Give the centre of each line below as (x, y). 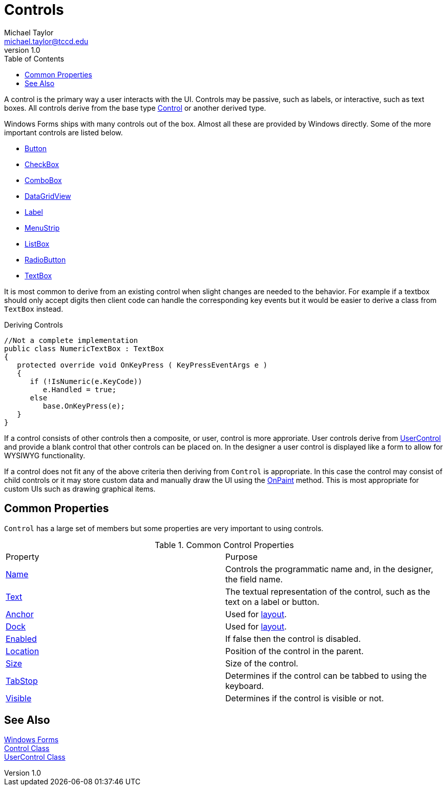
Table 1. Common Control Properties (224, 545)
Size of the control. (262, 663)
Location (23, 651)
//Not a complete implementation (71, 340)
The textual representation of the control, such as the (328, 591)
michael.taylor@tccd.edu (46, 41)
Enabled (21, 639)
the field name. (254, 579)
